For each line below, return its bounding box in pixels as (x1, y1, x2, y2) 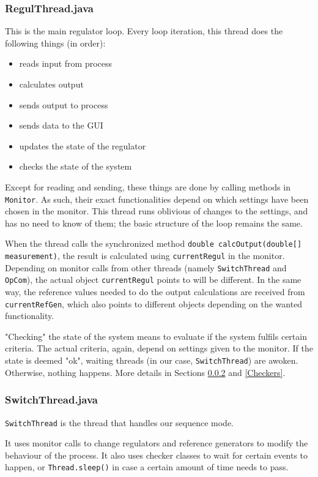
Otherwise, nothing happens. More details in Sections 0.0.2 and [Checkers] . (5, 366, 286, 378)
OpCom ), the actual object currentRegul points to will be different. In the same (5, 273, 301, 286)
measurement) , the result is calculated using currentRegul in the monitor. (5, 249, 285, 262)
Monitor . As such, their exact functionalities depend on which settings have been (5, 192, 309, 205)
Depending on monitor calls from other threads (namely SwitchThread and (5, 261, 287, 274)
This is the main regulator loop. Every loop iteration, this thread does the (5, 24, 283, 37)
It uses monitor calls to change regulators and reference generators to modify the (5, 437, 308, 449)
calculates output (19, 78, 84, 90)
